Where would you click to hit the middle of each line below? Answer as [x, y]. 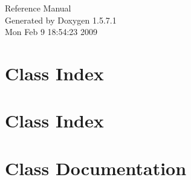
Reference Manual [38, 8]
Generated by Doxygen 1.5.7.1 [61, 20]
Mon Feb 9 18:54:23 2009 [51, 32]
